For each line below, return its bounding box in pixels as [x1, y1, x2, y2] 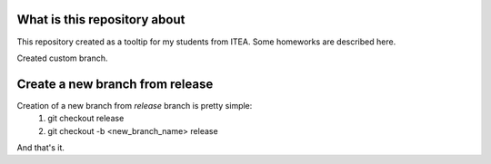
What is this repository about [16, 12, 185, 27]
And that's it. [16, 141, 65, 153]
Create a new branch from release [16, 76, 214, 92]
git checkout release [47, 113, 125, 124]
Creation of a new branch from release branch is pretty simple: [16, 100, 253, 111]
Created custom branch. [16, 53, 108, 63]
